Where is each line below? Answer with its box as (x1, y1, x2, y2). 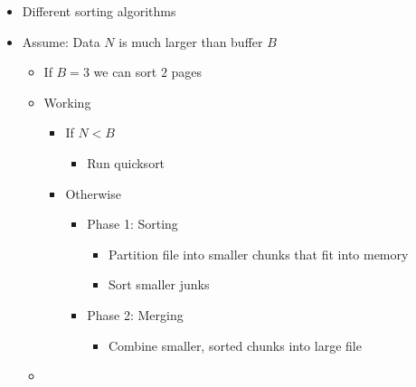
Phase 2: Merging (87, 305, 184, 324)
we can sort (93, 62, 157, 81)
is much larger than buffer (118, 32, 263, 51)
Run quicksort (87, 153, 165, 172)
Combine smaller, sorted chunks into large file (108, 335, 362, 354)
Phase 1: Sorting (87, 214, 178, 233)
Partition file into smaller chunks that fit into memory (108, 244, 409, 263)
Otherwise (65, 184, 121, 203)
